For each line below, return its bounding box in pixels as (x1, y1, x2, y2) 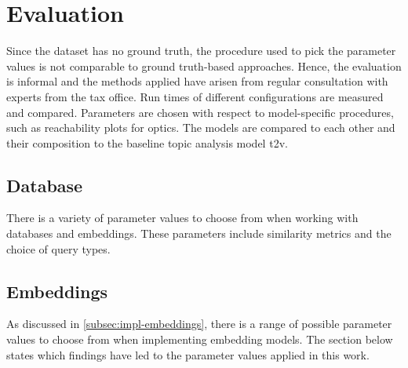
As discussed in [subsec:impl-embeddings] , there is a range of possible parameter (6, 315, 392, 332)
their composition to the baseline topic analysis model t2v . (6, 134, 288, 151)
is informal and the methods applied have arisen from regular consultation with (6, 73, 388, 89)
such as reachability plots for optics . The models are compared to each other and (6, 119, 395, 136)
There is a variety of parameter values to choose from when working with (6, 210, 359, 226)
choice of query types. (6, 240, 111, 257)
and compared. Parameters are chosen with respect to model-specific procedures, (6, 104, 394, 120)
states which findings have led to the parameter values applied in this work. (6, 346, 370, 363)
